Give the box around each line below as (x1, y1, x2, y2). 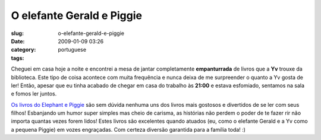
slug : (11, 30, 24, 37)
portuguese (58, 46, 86, 53)
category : (11, 46, 36, 53)
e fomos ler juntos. (11, 90, 57, 97)
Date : (11, 37, 25, 44)
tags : (11, 54, 24, 62)
